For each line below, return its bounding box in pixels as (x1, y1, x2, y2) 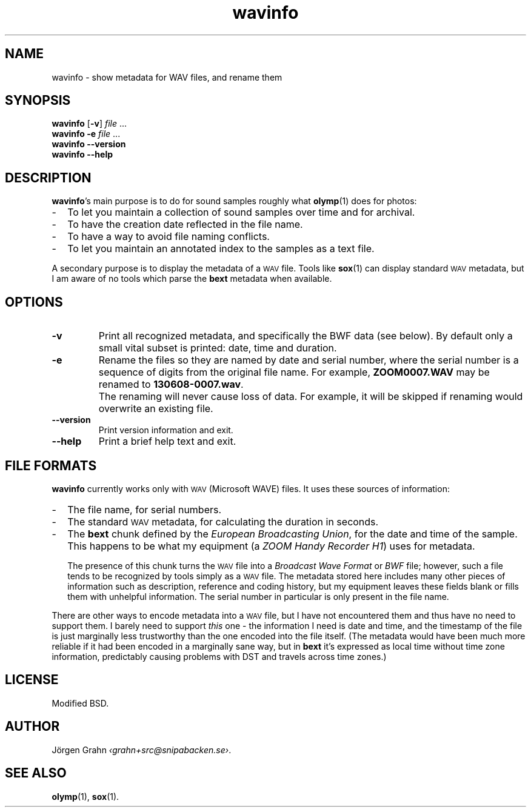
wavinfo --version (52, 139, 126, 150)
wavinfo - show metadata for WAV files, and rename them (52, 72, 282, 82)
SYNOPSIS (5, 93, 71, 108)
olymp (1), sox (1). (52, 791, 119, 802)
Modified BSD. (52, 697, 109, 708)
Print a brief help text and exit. (98, 435, 236, 448)
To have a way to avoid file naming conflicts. (67, 230, 270, 243)
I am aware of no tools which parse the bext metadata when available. (52, 273, 332, 284)
